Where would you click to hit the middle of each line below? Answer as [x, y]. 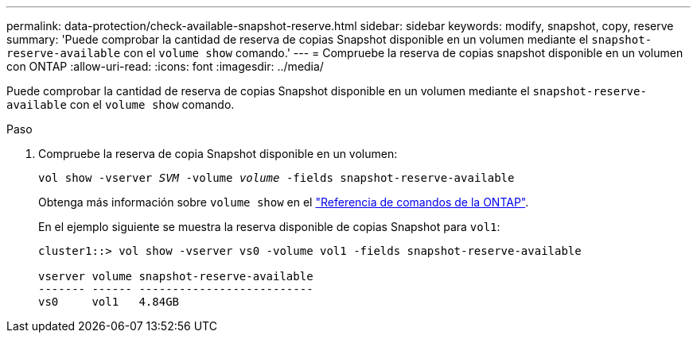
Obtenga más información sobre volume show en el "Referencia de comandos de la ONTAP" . [284, 202]
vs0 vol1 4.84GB [109, 302]
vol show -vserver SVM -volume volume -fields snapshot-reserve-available [276, 178]
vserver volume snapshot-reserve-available [176, 276]
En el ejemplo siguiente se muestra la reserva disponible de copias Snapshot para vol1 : [269, 227]
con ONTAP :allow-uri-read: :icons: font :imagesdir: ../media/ [165, 66]
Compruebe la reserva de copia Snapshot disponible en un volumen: [218, 154]
